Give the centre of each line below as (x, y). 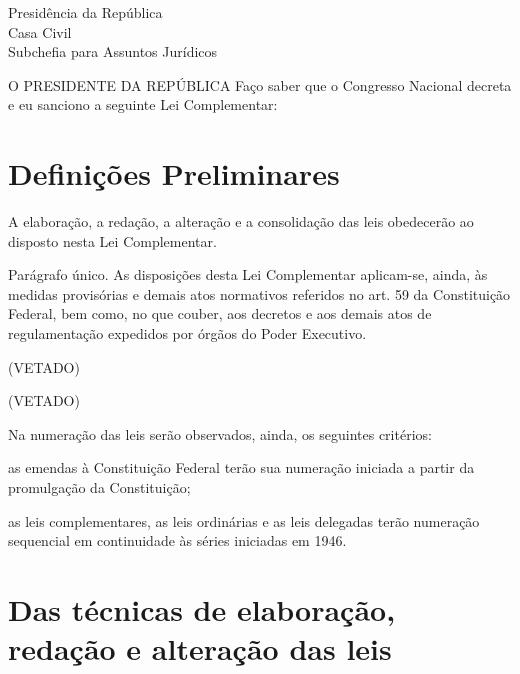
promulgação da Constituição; (99, 487)
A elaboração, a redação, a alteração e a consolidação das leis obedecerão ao (241, 221)
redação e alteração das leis (200, 648)
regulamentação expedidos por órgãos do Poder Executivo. (187, 333)
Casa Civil (40, 31)
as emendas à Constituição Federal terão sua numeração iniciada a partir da (241, 467)
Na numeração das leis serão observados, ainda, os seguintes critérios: (220, 433)
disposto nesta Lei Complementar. (112, 240)
